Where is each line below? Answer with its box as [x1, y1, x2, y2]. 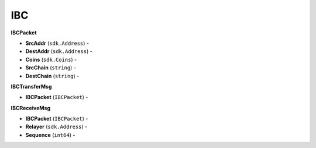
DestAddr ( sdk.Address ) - [25, 48, 93, 55]
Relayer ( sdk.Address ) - [25, 123, 88, 131]
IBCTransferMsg [11, 83, 52, 90]
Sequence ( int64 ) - [25, 131, 75, 138]
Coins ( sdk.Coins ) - [25, 56, 77, 63]
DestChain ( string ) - [25, 72, 80, 79]
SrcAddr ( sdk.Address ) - [25, 40, 90, 47]
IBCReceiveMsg [11, 104, 51, 111]
